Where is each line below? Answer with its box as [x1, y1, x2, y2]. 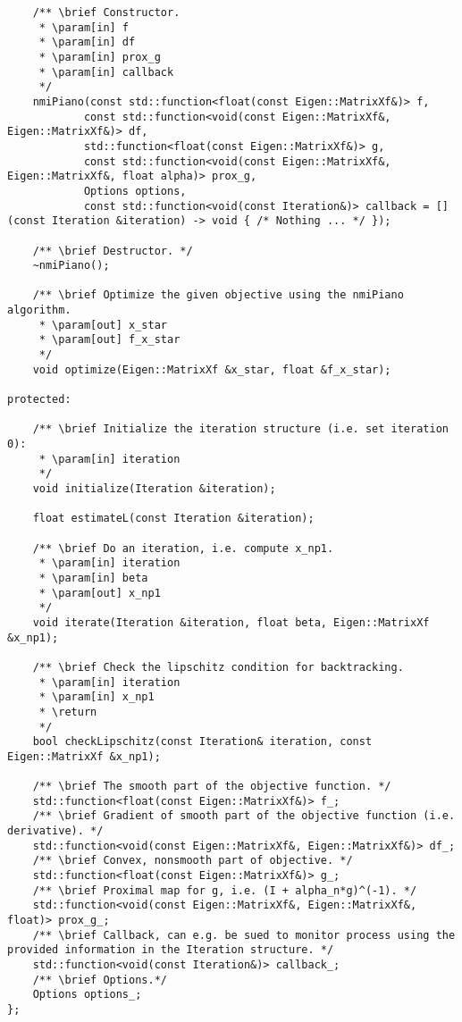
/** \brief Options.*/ [32, 973, 167, 986]
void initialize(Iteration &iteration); [32, 482, 276, 495]
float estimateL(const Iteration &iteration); [32, 512, 315, 525]
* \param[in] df [38, 36, 136, 49]
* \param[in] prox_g [38, 50, 161, 63]
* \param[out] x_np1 [38, 586, 161, 599]
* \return [38, 705, 97, 718]
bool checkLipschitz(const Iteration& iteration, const [32, 735, 373, 749]
